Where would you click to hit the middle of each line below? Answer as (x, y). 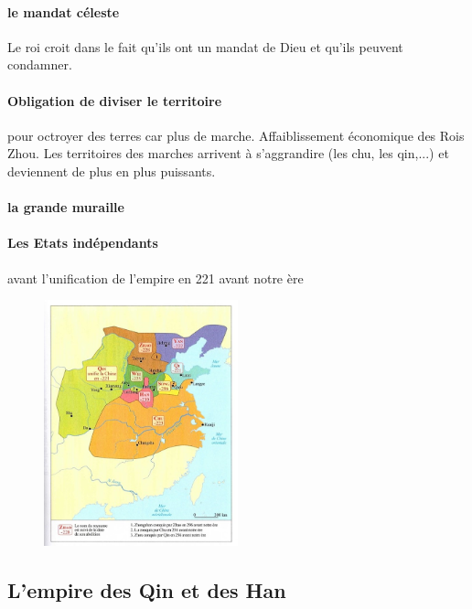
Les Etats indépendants (83, 243)
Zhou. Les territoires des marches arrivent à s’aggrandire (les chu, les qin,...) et (228, 153)
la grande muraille (66, 207)
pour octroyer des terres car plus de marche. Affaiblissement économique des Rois (236, 135)
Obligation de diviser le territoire (115, 100)
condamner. (40, 64)
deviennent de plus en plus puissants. (112, 171)
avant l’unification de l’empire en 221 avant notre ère (156, 278)
